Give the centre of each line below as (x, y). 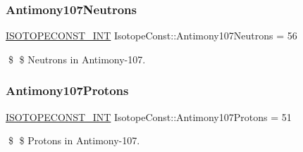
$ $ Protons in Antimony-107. (74, 140)
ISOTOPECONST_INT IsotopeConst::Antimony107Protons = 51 (149, 116)
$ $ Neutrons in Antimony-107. (77, 59)
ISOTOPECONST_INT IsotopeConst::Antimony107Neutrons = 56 (151, 36)
